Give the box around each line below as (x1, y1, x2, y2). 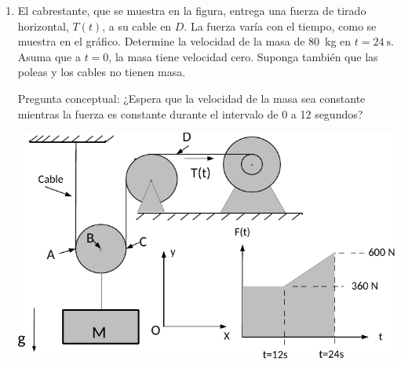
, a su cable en (102, 17, 172, 34)
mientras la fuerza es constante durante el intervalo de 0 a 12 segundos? (17, 105, 363, 122)
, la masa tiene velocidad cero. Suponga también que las (108, 48, 378, 64)
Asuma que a (17, 48, 81, 64)
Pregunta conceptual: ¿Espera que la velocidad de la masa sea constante (17, 89, 366, 106)
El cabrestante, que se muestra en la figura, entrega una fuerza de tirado (17, 2, 366, 18)
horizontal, (17, 17, 69, 34)
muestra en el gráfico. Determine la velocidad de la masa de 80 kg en (17, 33, 352, 49)
